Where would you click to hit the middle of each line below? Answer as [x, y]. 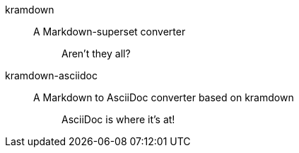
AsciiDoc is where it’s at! [118, 119]
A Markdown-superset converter [110, 32]
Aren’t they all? [96, 53]
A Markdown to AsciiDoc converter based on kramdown [164, 97]
